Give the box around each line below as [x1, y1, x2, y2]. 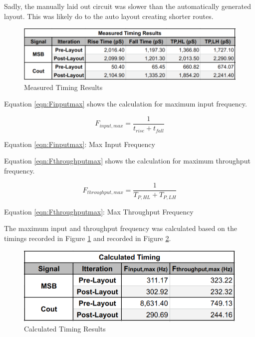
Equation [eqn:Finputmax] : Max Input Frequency [4, 138, 155, 149]
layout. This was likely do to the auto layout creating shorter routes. [4, 10, 214, 21]
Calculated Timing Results [24, 323, 106, 334]
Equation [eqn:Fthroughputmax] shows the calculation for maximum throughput [4, 155, 251, 166]
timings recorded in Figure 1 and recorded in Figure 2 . [4, 232, 171, 243]
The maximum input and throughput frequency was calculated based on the [4, 223, 237, 233]
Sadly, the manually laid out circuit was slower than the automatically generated [4, 1, 251, 11]
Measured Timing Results [24, 81, 103, 92]
